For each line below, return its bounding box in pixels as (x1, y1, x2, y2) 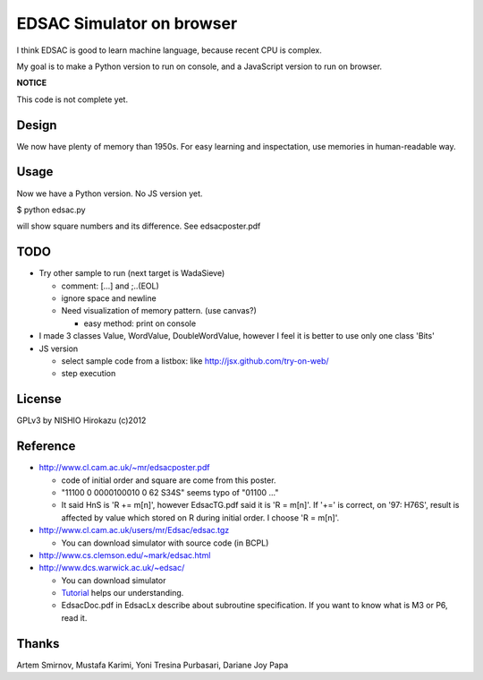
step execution (61, 368, 116, 379)
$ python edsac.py (16, 204, 86, 215)
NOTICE (16, 77, 47, 89)
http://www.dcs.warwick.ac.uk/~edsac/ (38, 563, 185, 573)
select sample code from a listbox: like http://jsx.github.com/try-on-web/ (61, 355, 330, 366)
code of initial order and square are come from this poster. (61, 475, 276, 486)
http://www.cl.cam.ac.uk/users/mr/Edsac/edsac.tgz (38, 525, 230, 536)
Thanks (16, 636, 60, 651)
